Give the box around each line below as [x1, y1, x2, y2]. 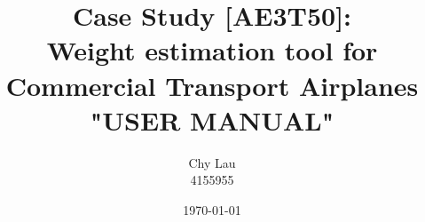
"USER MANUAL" [90, 101, 334, 138]
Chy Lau [188, 153, 236, 171]
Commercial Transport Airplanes [5, 67, 419, 103]
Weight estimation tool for [46, 32, 378, 68]
